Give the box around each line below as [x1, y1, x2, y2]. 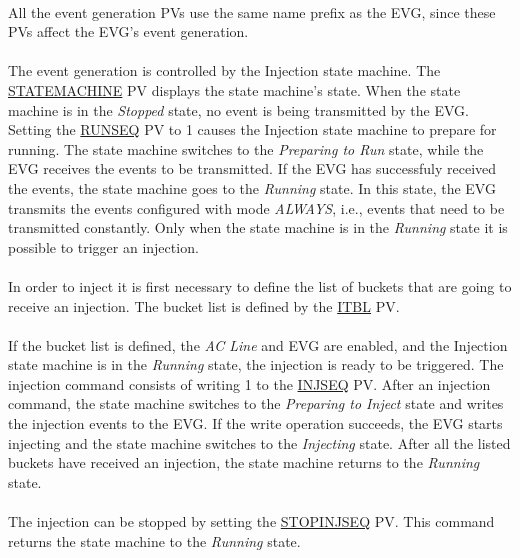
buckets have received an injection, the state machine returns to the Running [8, 452, 480, 473]
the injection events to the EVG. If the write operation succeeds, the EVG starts [8, 413, 503, 434]
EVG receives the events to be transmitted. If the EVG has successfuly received [8, 158, 497, 179]
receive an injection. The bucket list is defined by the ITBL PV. [8, 295, 400, 316]
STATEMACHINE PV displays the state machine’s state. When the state [8, 79, 461, 100]
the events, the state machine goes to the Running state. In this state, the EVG [8, 177, 496, 198]
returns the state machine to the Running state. [8, 530, 301, 551]
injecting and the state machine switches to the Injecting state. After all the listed [8, 432, 511, 453]
